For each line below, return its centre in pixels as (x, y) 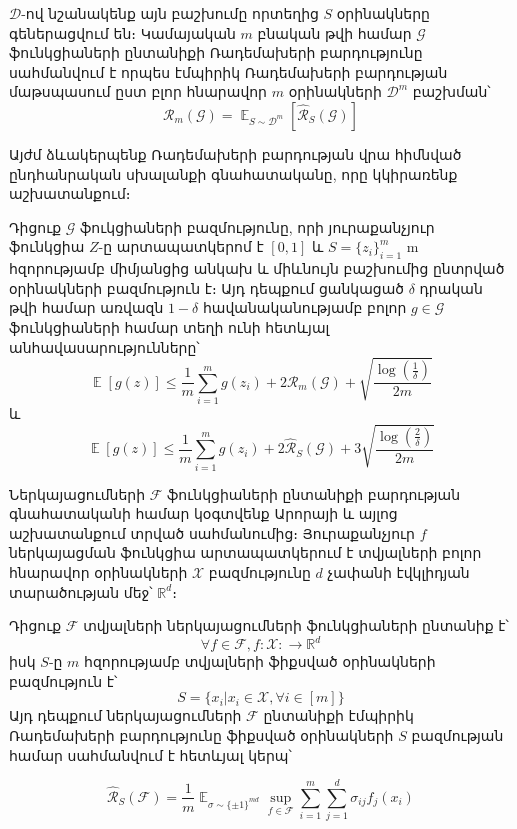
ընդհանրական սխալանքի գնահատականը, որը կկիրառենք (233, 173)
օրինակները (383, 13)
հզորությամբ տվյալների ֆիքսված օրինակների (260, 661)
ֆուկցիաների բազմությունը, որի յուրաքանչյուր (257, 226)
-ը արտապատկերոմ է (181, 246)
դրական (451, 287)
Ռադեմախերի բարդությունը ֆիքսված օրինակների (201, 734)
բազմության (457, 734)
